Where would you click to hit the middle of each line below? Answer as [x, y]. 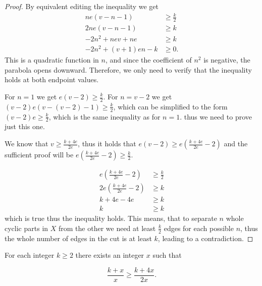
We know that [27, 144]
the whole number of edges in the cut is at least [78, 238]
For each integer [30, 255]
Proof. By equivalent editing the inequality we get [82, 6]
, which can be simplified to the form [170, 106]
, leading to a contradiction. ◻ [205, 238]
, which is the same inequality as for [104, 116]
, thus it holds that [107, 144]
